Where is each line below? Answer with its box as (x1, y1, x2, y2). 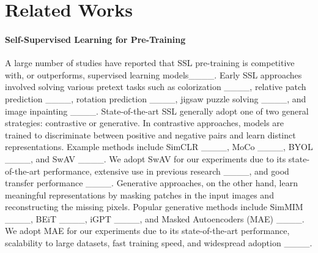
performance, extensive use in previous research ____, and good (43, 164, 289, 177)
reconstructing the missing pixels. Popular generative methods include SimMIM (5, 200, 303, 213)
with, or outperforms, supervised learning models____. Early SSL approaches (5, 68, 302, 81)
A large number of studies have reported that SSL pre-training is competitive (5, 56, 295, 69)
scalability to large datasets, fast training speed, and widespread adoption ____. (5, 236, 312, 249)
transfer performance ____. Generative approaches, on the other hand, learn (5, 176, 298, 189)
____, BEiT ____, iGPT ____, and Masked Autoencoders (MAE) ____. (5, 212, 305, 225)
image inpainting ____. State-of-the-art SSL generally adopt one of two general (5, 104, 309, 117)
